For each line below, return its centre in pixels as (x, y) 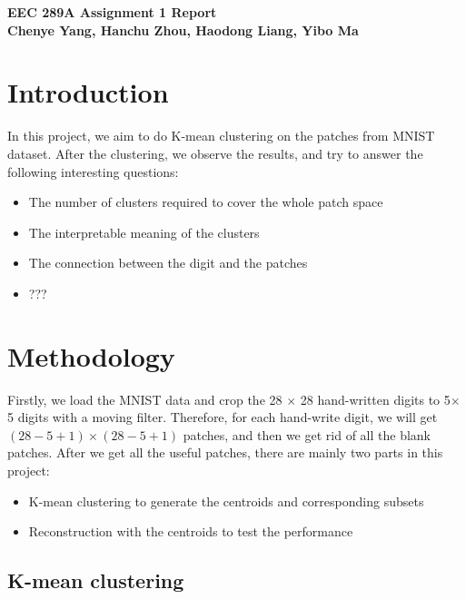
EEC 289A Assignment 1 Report (112, 12)
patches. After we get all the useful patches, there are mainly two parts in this (225, 452)
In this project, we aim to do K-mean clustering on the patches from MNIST (221, 136)
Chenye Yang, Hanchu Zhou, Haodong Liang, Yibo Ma (183, 29)
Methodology (91, 355)
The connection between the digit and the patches (168, 263)
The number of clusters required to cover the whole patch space (206, 202)
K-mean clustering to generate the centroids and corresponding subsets (226, 501)
